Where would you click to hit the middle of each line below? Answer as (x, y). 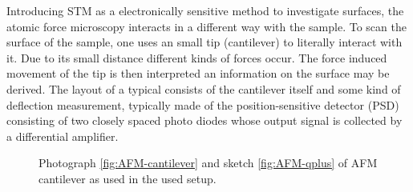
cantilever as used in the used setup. (128, 178)
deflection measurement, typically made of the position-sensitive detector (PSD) (203, 104)
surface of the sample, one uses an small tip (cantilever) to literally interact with (204, 42)
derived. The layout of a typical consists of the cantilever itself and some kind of (204, 88)
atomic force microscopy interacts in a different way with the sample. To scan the (206, 26)
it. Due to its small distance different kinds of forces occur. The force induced (197, 57)
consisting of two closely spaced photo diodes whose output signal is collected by (204, 120)
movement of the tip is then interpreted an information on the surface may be (198, 73)
